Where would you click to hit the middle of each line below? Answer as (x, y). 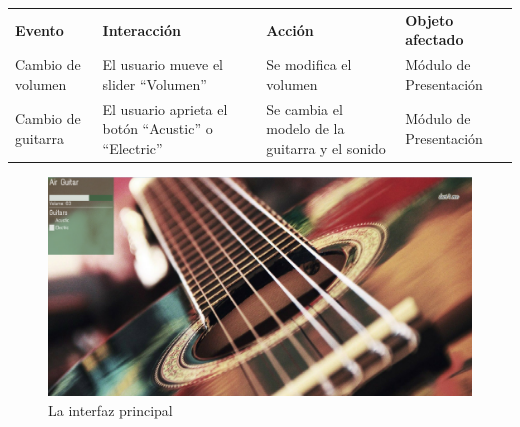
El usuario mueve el (163, 64)
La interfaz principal (110, 409)
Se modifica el (309, 64)
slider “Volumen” (154, 83)
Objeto (429, 19)
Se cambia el (304, 108)
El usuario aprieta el (165, 108)
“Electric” (132, 147)
